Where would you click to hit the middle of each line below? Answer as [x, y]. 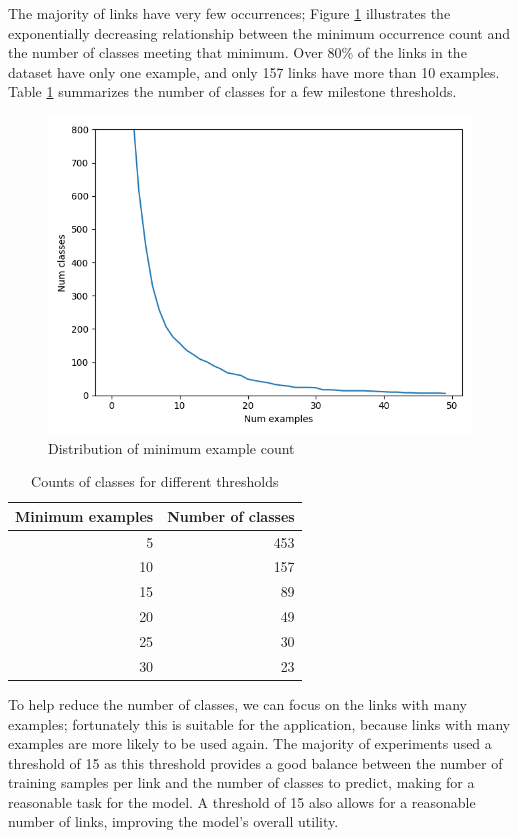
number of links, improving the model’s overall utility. [173, 821]
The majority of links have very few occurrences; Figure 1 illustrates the [229, 13]
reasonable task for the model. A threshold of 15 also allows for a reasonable [242, 801]
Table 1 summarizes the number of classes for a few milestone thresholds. [232, 91]
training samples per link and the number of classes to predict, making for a [241, 782]
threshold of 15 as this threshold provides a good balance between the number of [255, 762]
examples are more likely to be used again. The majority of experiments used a [250, 743]
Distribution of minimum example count [171, 447]
